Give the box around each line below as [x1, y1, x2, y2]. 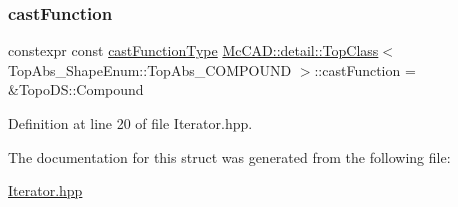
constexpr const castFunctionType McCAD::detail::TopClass [8, 40, 379, 61]
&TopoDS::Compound [8, 79, 144, 100]
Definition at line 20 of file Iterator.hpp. [8, 113, 253, 133]
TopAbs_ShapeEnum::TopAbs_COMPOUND [8, 59, 292, 80]
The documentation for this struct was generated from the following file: [8, 146, 451, 167]
